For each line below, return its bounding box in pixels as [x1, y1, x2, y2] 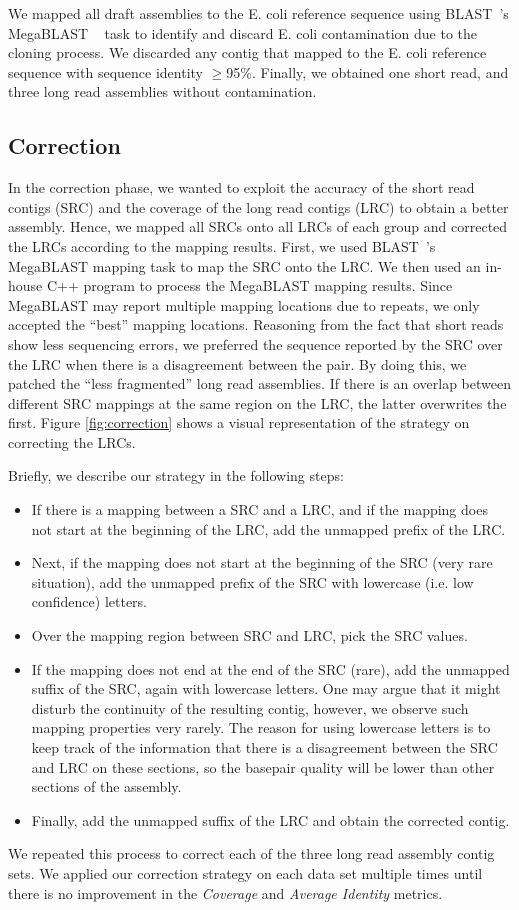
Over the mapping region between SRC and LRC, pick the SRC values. [31, 625, 468, 646]
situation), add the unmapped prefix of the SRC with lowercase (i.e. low [31, 571, 474, 592]
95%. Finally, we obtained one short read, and [226, 61, 509, 82]
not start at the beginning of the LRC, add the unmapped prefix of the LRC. [31, 518, 506, 539]
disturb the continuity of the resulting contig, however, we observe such [31, 697, 469, 718]
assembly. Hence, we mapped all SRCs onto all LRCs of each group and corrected [8, 216, 508, 237]
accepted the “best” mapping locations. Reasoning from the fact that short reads [8, 314, 504, 335]
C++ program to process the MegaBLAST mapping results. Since [46, 275, 453, 296]
